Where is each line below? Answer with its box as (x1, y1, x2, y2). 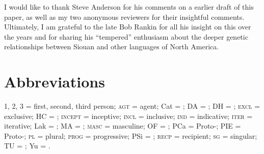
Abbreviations (4, 71, 105, 92)
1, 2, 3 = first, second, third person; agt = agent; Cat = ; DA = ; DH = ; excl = (4, 101, 260, 111)
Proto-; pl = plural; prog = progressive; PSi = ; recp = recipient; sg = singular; (4, 130, 257, 141)
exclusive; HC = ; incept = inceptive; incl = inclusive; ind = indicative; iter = (4, 110, 253, 121)
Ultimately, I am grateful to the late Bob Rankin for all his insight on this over (4, 21, 251, 32)
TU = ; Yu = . (4, 140, 50, 151)
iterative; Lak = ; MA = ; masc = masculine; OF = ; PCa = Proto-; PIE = (4, 120, 241, 131)
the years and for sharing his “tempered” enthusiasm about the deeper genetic (4, 31, 248, 42)
